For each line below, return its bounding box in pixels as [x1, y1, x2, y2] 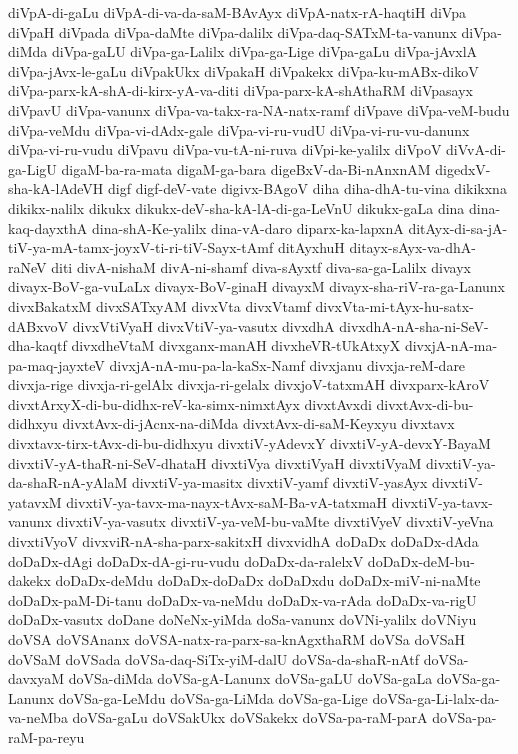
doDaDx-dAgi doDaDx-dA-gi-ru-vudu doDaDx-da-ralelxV [8, 550, 364, 571]
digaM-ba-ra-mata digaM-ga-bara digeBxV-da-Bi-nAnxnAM [61, 158, 431, 179]
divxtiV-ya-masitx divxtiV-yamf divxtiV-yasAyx [131, 472, 428, 493]
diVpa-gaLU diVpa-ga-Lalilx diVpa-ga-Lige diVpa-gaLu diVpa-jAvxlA [51, 41, 478, 62]
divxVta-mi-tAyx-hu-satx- [315, 295, 474, 316]
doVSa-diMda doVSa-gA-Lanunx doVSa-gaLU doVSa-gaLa [68, 668, 433, 689]
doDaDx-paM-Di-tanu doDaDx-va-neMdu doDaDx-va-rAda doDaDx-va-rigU [8, 589, 477, 610]
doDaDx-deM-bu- [367, 550, 475, 571]
